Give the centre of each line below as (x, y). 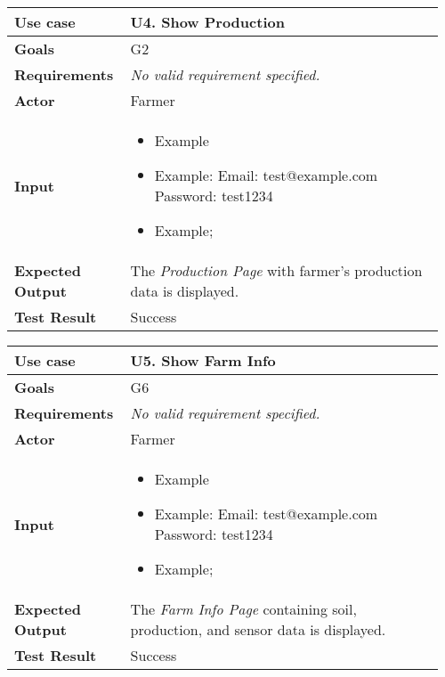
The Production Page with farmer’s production (276, 270)
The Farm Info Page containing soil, (243, 609)
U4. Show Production (207, 22)
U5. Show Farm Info (203, 360)
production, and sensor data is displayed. (258, 629)
